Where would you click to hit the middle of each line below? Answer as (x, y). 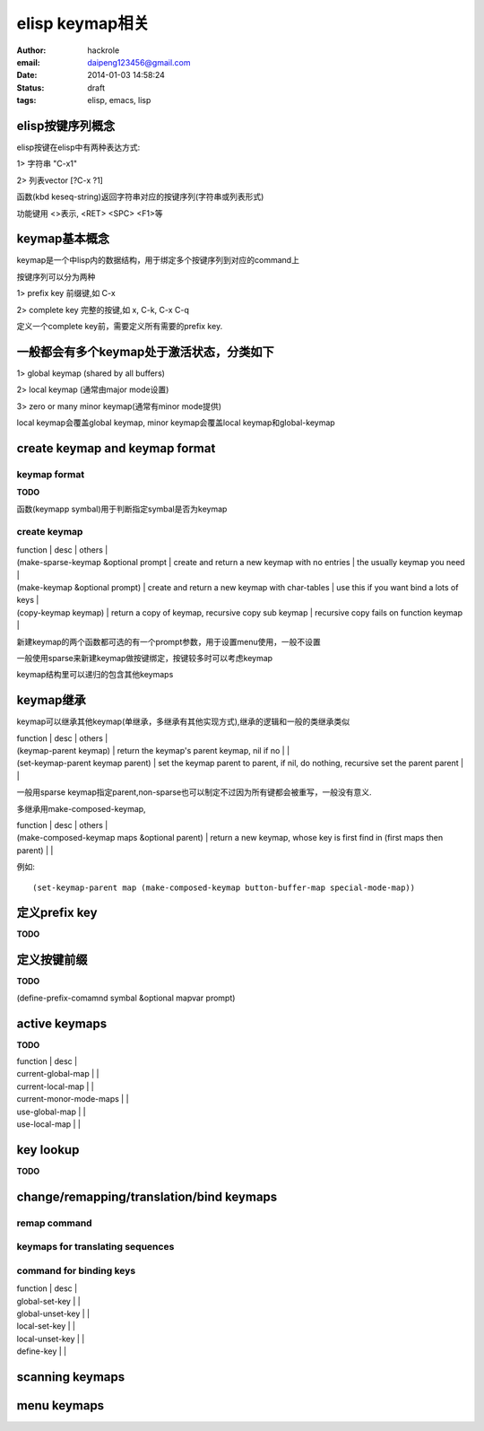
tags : (26, 100)
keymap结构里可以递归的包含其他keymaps (95, 675)
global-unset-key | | (53, 1313)
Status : (30, 87)
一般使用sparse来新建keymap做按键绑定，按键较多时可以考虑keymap (145, 658)
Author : (31, 50)
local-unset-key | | (51, 1339)
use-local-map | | (48, 1124)
